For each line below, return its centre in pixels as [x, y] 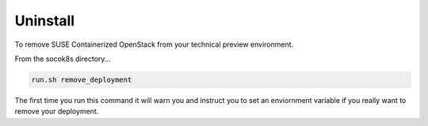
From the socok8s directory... [63, 59]
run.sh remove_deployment [82, 80]
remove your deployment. [57, 112]
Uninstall [45, 21]
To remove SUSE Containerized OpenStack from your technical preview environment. [154, 44]
